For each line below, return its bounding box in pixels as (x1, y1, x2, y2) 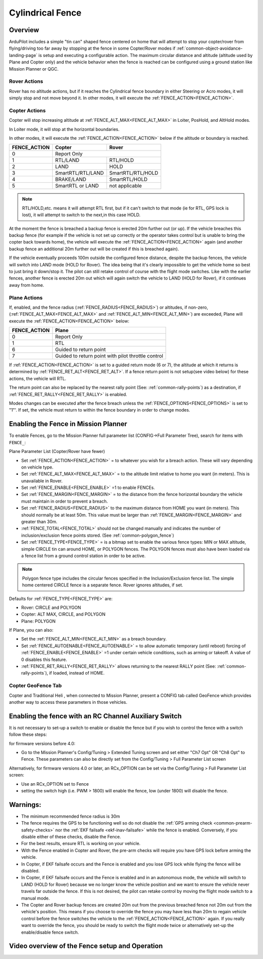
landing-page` (9, 52, 38, 58)
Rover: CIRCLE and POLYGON (21, 604, 81, 610)
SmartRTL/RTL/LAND (55, 169, 104, 176)
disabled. (21, 868, 40, 874)
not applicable (109, 183, 142, 189)
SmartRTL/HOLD (109, 176, 148, 183)
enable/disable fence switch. (21, 929, 79, 935)
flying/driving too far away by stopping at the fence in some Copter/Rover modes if (9, 45, 176, 51)
